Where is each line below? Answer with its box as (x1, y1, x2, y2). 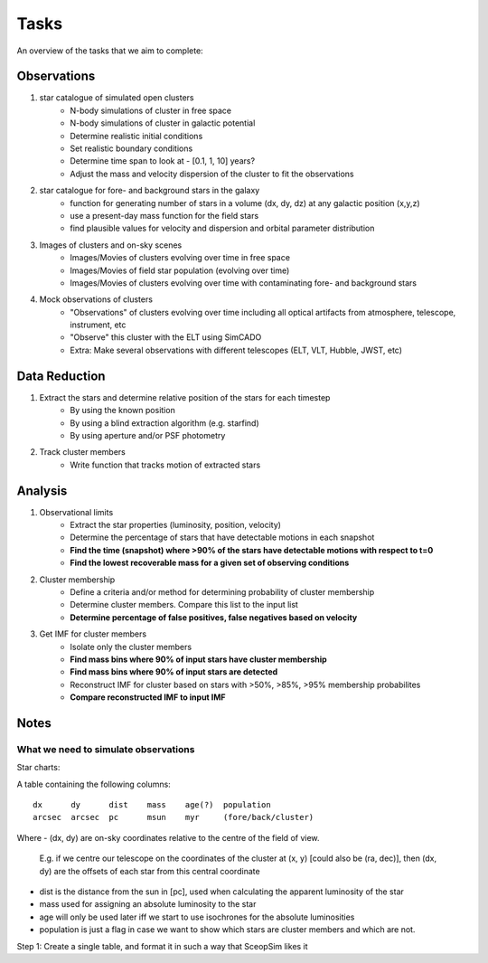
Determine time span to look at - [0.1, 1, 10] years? (70, 156, 256, 166)
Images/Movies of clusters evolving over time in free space (70, 252, 291, 263)
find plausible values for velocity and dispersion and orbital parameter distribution (70, 222, 375, 234)
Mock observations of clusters (39, 294, 154, 305)
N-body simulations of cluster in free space (70, 105, 232, 116)
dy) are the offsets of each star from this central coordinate (39, 865, 261, 876)
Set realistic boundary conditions (70, 143, 193, 154)
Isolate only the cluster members (70, 641, 192, 652)
